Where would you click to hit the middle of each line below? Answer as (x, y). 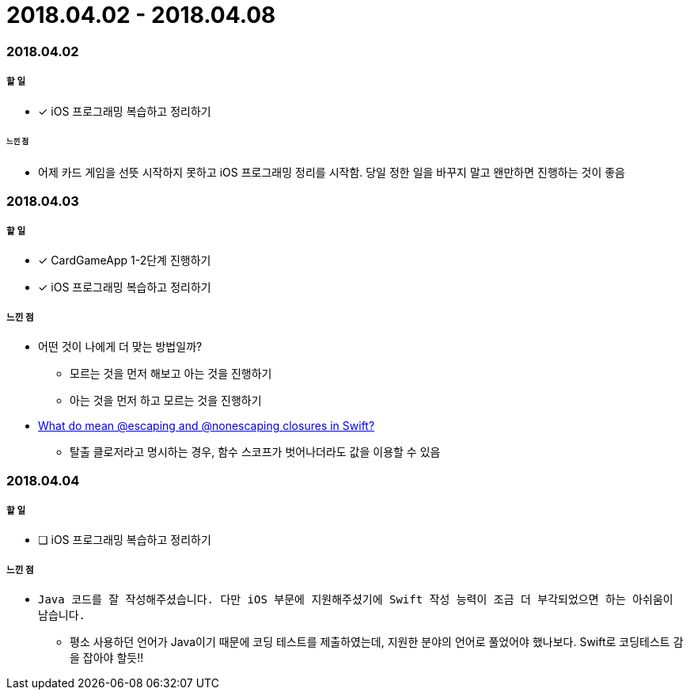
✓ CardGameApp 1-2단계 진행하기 (125, 261)
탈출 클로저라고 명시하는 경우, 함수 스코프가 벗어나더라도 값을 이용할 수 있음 (255, 452)
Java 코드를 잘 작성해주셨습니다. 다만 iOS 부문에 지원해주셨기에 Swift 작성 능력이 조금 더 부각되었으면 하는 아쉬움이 (356, 600)
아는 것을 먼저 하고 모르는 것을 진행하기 (166, 401)
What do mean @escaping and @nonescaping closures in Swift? (207, 426)
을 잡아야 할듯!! (107, 658)
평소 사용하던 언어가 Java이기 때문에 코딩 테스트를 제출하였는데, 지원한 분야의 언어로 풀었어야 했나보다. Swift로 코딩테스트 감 (377, 642)
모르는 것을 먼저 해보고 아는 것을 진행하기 (171, 374)
